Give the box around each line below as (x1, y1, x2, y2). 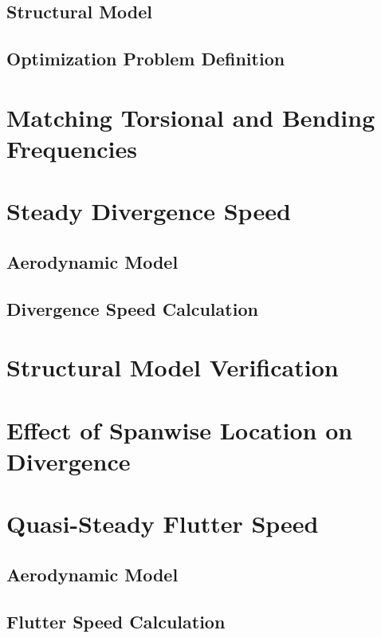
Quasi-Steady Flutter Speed (6, 507, 319, 540)
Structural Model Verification (6, 351, 339, 384)
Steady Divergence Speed (6, 195, 291, 227)
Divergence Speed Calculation (6, 296, 258, 321)
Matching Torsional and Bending (6, 100, 375, 133)
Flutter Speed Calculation (6, 608, 226, 633)
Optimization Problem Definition (6, 46, 285, 71)
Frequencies (6, 132, 137, 164)
